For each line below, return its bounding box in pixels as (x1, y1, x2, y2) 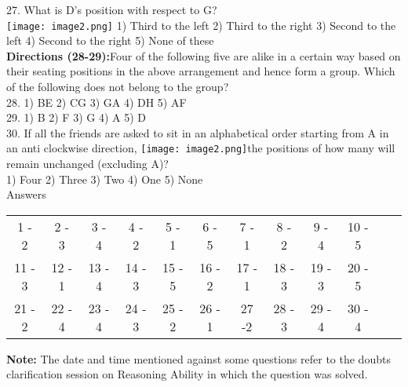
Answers (6, 186, 46, 203)
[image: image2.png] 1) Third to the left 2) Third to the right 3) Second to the (6, 16, 396, 33)
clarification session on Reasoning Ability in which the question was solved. (6, 366, 368, 382)
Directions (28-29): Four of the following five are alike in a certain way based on (6, 47, 401, 64)
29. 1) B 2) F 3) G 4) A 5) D (6, 109, 146, 126)
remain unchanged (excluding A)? (6, 155, 169, 172)
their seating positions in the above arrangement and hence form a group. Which (6, 63, 395, 79)
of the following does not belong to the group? (6, 78, 229, 95)
